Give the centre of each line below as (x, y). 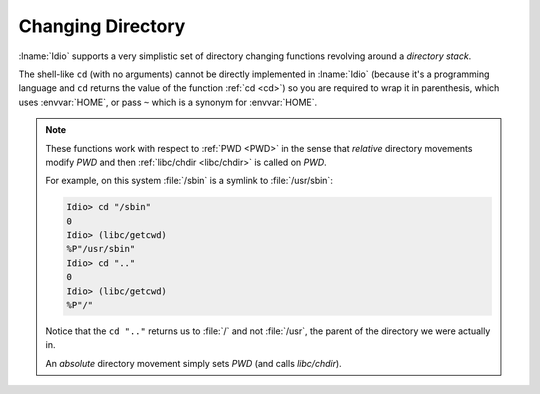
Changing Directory (102, 26)
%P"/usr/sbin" (101, 249)
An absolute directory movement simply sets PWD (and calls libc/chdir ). (193, 363)
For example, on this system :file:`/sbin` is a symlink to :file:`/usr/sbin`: (189, 181)
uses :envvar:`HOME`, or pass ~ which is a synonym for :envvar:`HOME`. (168, 102)
